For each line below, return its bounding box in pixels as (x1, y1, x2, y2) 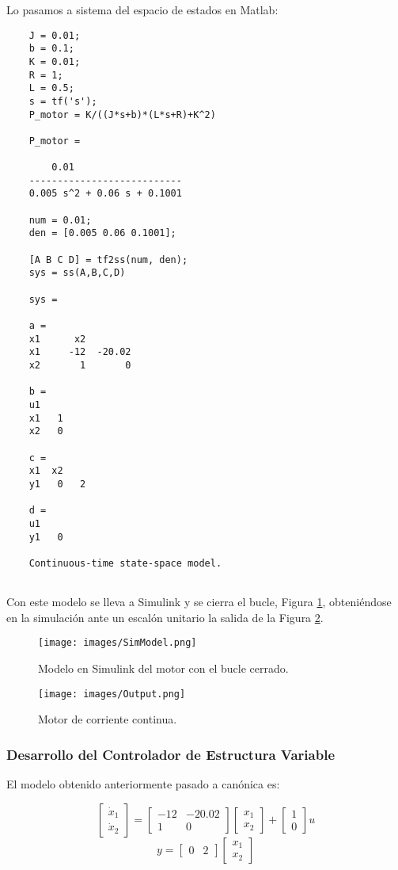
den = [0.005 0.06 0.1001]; (28, 227, 176, 239)
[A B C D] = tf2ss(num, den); (28, 254, 188, 265)
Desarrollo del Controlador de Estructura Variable (6, 744, 335, 764)
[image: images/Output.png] (38, 688, 186, 700)
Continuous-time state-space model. (28, 557, 222, 569)
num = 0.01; (28, 214, 92, 226)
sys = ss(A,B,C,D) (28, 267, 126, 279)
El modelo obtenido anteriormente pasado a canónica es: (6, 776, 280, 792)
